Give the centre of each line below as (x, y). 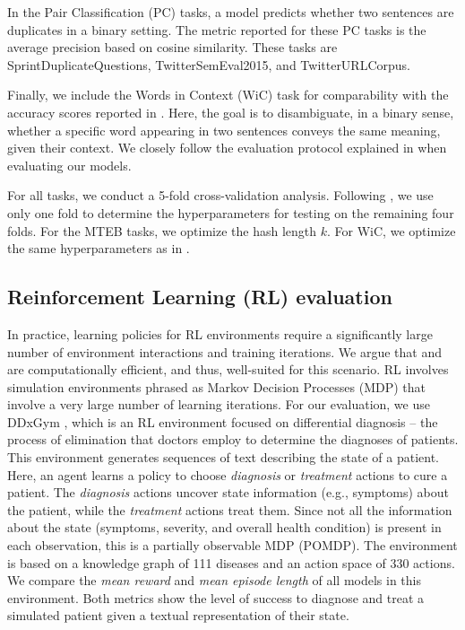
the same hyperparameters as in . (99, 248)
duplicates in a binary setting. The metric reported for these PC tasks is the (217, 29)
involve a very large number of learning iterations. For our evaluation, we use (219, 404)
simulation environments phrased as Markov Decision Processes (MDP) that (217, 386)
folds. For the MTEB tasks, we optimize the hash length (162, 230)
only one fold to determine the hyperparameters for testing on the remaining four (231, 212)
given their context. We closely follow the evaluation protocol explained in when (227, 148)
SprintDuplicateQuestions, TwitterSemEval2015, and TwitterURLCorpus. (209, 64)
